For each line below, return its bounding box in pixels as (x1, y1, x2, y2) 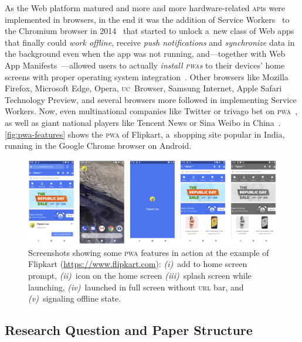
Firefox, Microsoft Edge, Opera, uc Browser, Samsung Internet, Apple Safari (5, 82, 282, 94)
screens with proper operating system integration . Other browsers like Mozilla (5, 70, 289, 83)
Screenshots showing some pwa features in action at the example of (28, 246, 269, 258)
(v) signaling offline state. (28, 292, 121, 305)
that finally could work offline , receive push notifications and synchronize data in (5, 36, 295, 48)
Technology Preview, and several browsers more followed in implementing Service (5, 93, 297, 105)
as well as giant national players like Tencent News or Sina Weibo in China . (5, 116, 281, 128)
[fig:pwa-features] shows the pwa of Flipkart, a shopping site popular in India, (5, 128, 285, 140)
